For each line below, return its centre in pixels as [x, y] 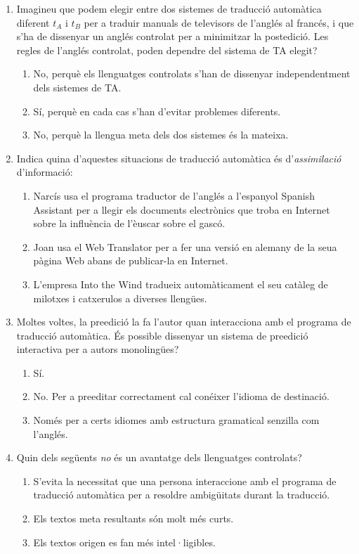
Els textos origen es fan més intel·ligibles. [124, 542]
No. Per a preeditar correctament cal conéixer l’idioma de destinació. [181, 396]
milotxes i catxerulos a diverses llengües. [120, 298]
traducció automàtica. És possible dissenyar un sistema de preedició [162, 335]
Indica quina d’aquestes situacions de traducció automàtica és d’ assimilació [179, 158]
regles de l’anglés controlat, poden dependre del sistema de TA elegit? [167, 50]
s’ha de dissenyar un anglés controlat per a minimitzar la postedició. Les [172, 36]
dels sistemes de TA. [77, 87]
